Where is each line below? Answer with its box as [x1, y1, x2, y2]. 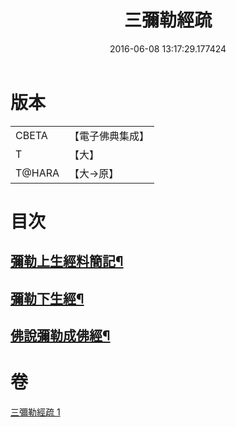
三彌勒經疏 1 [10, 406, 61, 418]
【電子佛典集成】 [69, 129, 150, 143]
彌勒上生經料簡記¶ [10, 253, 124, 270]
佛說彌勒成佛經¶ [10, 327, 111, 345]
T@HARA [15, 166, 60, 180]
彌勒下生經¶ [10, 290, 85, 307]
